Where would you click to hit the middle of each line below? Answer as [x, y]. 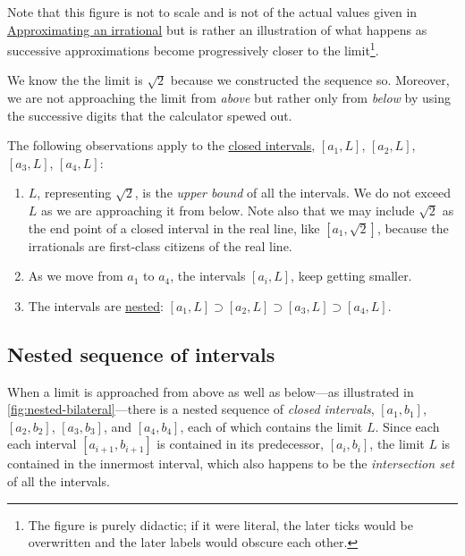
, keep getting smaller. [351, 276]
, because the [413, 227]
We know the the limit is [75, 80]
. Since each [407, 426]
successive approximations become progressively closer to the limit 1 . [193, 49]
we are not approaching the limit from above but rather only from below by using [229, 98]
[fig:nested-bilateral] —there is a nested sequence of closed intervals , [191, 409]
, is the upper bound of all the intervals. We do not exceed [293, 193]
